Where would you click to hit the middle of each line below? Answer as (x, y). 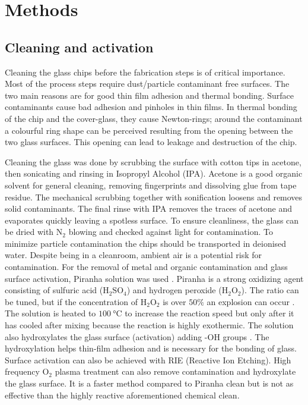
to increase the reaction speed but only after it (209, 313)
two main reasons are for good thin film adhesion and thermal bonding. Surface (149, 95)
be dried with (29, 232)
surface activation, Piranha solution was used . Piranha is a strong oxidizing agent (154, 278)
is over (174, 301)
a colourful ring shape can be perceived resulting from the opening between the (149, 130)
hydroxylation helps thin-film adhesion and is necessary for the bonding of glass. (151, 348)
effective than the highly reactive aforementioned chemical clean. (122, 395)
